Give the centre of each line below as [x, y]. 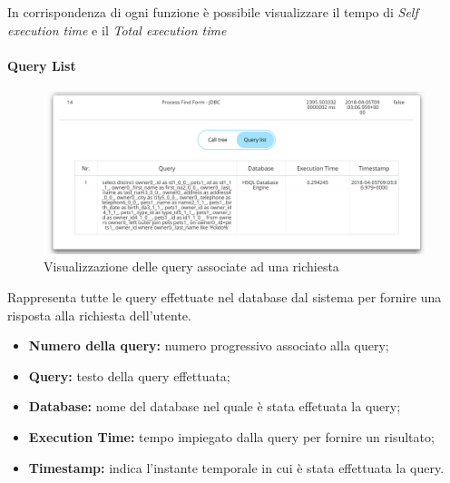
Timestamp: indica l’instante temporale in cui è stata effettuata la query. [236, 467]
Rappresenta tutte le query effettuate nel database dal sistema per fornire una [225, 297]
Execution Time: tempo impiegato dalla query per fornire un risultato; [231, 437]
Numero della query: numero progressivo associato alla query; [209, 345]
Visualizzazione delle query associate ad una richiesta [191, 266]
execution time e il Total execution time [117, 30]
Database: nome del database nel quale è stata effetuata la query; [215, 406]
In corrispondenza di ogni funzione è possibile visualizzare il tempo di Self [213, 12]
